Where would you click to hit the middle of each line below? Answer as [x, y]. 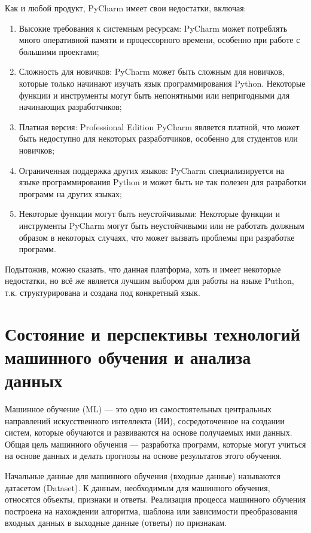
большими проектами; [59, 51]
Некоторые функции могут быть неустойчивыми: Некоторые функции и [150, 214]
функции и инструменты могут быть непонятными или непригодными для [154, 95]
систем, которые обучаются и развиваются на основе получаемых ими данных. [149, 432]
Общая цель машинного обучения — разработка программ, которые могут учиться [155, 444]
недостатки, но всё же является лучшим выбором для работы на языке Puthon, [150, 281]
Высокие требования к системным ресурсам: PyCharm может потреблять [153, 28]
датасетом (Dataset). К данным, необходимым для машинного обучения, [138, 487]
